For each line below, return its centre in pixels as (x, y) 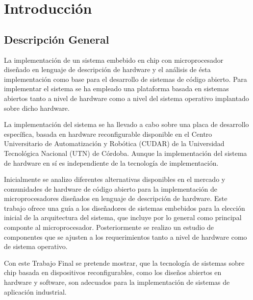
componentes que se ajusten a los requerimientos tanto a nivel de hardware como (126, 237)
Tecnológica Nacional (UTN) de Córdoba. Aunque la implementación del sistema (126, 153)
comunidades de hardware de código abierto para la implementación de (111, 188)
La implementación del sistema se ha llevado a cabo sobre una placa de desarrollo (126, 124)
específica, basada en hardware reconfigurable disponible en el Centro (108, 134)
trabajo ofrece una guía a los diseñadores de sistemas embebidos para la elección (125, 208)
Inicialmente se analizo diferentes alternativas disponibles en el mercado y (115, 179)
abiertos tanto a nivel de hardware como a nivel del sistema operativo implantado (126, 98)
